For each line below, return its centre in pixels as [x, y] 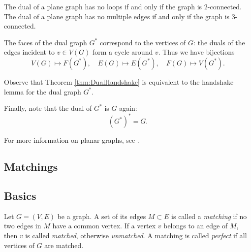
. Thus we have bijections [196, 52]
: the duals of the [219, 42]
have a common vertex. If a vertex [104, 226]
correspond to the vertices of [143, 42]
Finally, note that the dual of [48, 108]
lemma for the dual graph [43, 91]
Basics [20, 196]
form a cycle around [123, 52]
